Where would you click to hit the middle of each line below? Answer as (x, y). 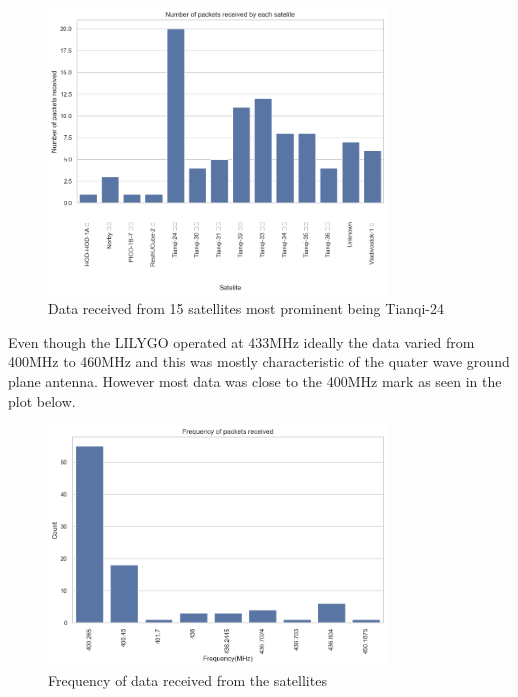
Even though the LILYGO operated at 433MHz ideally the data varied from (241, 341)
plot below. (42, 400)
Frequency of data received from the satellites (187, 679)
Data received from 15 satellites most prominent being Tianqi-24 (246, 308)
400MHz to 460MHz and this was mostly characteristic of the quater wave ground (259, 361)
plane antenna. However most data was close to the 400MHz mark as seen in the (255, 380)
